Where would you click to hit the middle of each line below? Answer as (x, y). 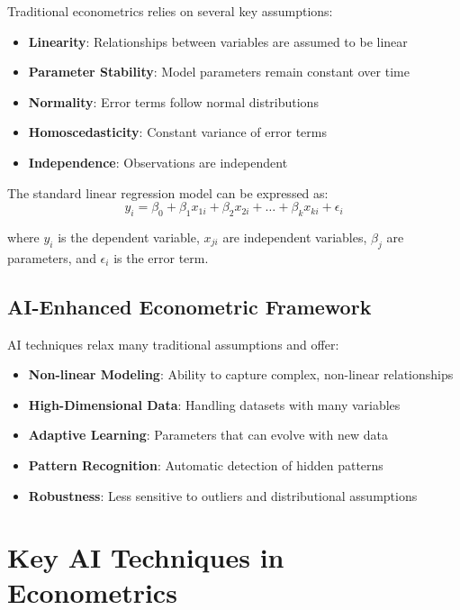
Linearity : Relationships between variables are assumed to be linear (218, 41)
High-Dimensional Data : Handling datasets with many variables (214, 404)
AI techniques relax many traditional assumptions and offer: (173, 344)
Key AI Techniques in (146, 557)
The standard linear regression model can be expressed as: (168, 192)
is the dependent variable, (129, 237)
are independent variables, (295, 237)
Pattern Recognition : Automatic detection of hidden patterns (206, 464)
